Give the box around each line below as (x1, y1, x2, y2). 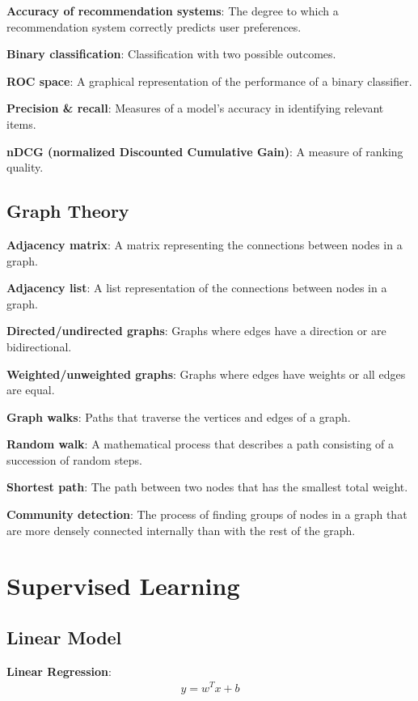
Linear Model (6, 625, 122, 650)
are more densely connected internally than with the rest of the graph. (6, 521, 356, 538)
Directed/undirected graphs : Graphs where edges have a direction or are (6, 322, 386, 339)
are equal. (6, 381, 55, 398)
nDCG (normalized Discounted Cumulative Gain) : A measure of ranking (6, 142, 403, 159)
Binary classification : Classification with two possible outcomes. (6, 45, 336, 62)
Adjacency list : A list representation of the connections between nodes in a (6, 279, 387, 296)
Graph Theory (6, 198, 129, 223)
